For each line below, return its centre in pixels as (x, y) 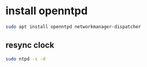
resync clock (30, 45)
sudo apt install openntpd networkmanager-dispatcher (73, 27)
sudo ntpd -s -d (25, 59)
